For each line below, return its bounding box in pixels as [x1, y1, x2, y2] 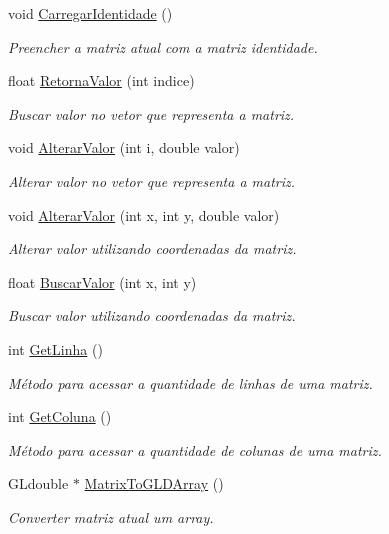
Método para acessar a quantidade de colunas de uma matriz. [8, 439, 382, 460]
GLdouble [8, 473, 69, 494]
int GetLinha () [8, 338, 103, 359]
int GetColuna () [8, 406, 112, 427]
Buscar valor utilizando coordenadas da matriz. [8, 305, 296, 326]
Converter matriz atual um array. [8, 506, 214, 527]
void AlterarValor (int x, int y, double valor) [8, 204, 280, 225]
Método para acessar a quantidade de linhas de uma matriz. [8, 372, 373, 393]
